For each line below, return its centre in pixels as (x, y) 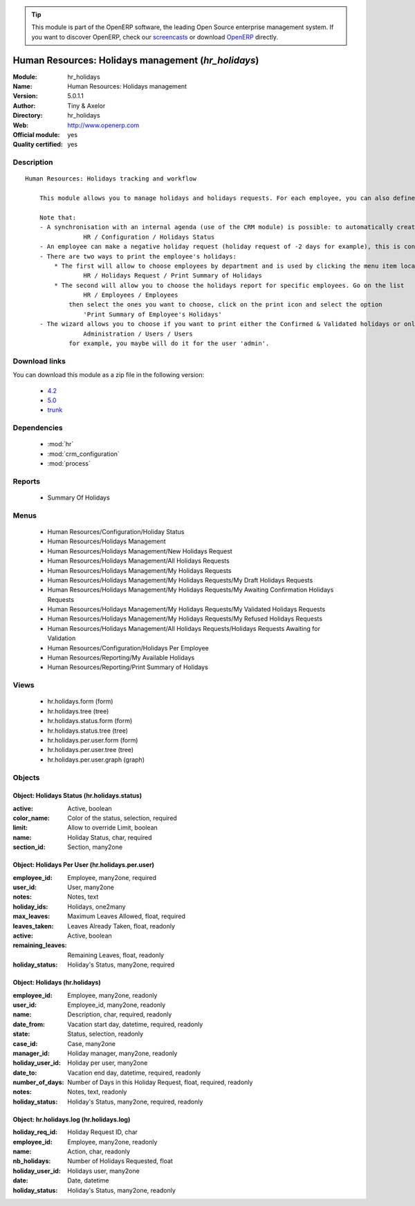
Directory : (28, 116)
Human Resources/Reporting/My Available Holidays (121, 658)
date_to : (25, 1072)
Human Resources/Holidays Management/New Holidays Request (140, 551)
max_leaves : (31, 916)
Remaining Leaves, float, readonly (116, 955)
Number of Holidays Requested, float (120, 1161)
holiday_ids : (30, 906)
